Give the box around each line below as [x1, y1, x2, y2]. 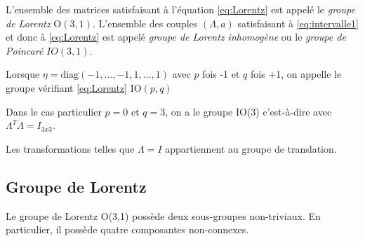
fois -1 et [202, 67, 240, 81]
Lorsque [6, 67, 40, 81]
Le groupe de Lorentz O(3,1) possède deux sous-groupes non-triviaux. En [6, 208, 321, 223]
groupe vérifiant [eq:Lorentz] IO [6, 80, 142, 95]
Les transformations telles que [6, 141, 135, 156]
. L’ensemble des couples [92, 15, 198, 30]
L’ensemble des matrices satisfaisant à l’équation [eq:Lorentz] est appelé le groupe [6, 2, 355, 16]
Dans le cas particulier [6, 104, 102, 118]
